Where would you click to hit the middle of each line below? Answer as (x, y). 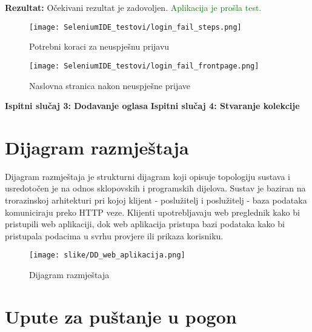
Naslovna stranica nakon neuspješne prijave (110, 85)
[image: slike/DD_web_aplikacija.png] (107, 255)
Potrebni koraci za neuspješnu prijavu (99, 46)
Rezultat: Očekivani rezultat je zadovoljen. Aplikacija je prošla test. (133, 7)
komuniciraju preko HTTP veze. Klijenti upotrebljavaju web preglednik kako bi (152, 212)
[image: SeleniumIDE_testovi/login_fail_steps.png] (135, 27)
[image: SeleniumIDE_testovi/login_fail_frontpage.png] (144, 66)
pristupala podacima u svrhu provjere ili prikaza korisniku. (114, 235)
